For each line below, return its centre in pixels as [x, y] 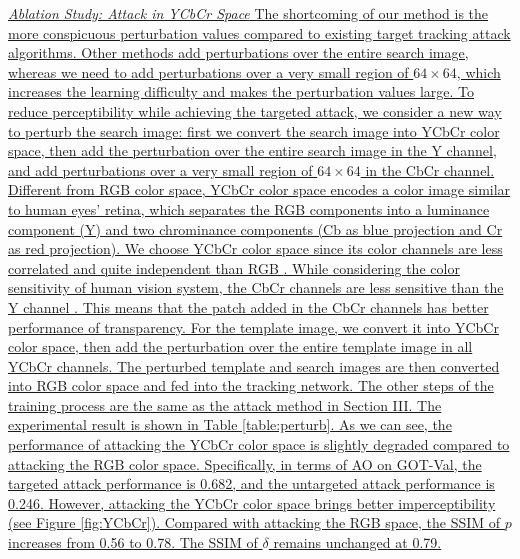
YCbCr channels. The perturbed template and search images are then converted [254, 365]
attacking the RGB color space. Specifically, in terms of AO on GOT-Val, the [245, 463]
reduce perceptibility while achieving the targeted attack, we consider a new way [255, 110]
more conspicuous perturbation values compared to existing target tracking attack [259, 32]
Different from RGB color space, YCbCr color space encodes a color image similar [259, 189]
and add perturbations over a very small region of [160, 169]
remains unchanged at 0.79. [357, 542]
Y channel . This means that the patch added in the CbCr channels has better [248, 306]
